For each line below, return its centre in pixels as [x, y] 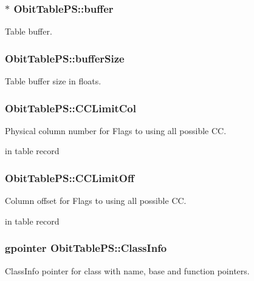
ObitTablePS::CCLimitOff [70, 178]
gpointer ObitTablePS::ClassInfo [86, 248]
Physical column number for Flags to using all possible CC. [116, 130]
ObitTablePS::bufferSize [65, 58]
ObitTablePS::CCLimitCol [70, 108]
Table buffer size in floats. [53, 81]
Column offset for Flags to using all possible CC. [96, 201]
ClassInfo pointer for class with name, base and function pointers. [127, 270]
